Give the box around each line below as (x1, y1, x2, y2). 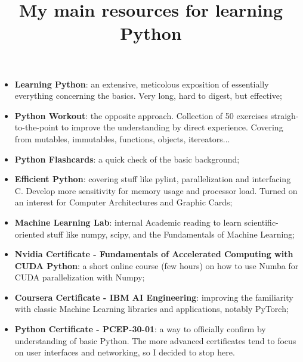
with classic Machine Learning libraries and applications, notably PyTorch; (14, 302, 289, 315)
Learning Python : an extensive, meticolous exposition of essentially (14, 77, 269, 90)
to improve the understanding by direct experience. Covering (61, 121, 283, 133)
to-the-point (14, 121, 58, 133)
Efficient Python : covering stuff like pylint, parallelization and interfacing (14, 173, 291, 185)
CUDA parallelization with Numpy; (14, 271, 145, 283)
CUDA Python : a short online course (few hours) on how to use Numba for (14, 259, 299, 271)
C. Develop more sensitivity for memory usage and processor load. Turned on (14, 184, 298, 196)
